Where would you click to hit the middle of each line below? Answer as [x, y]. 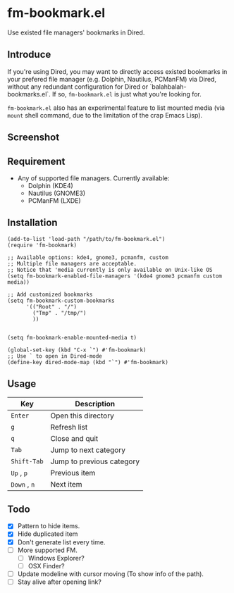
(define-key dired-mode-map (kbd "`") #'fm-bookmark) [88, 362]
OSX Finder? [46, 566]
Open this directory [82, 416]
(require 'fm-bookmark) [42, 245]
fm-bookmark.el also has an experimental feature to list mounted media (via [116, 108]
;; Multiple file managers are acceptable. [72, 263]
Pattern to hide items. [49, 526]
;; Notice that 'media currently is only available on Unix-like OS [110, 270]
